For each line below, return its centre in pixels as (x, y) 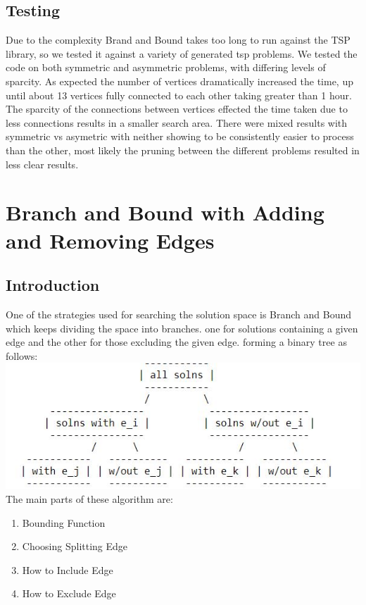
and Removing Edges (110, 240)
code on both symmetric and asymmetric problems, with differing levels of (166, 67)
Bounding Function (64, 522)
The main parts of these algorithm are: (89, 498)
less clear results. (42, 164)
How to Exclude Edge (69, 593)
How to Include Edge (68, 569)
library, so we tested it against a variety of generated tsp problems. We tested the (182, 53)
